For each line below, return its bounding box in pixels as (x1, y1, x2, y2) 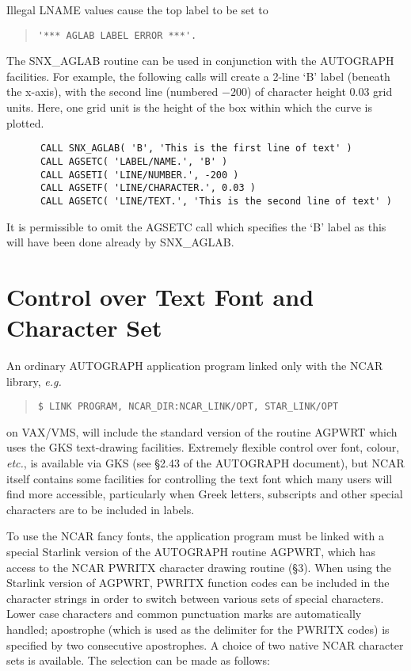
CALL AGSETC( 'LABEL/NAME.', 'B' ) (40, 155, 228, 167)
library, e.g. (6, 372, 62, 389)
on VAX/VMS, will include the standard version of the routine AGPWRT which (6, 423, 398, 440)
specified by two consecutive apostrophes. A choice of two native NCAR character (6, 636, 404, 653)
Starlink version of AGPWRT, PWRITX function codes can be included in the (6, 574, 390, 591)
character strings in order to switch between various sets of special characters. (6, 589, 384, 606)
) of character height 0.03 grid (246, 83, 393, 100)
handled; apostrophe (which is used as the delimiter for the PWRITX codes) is (6, 620, 390, 637)
